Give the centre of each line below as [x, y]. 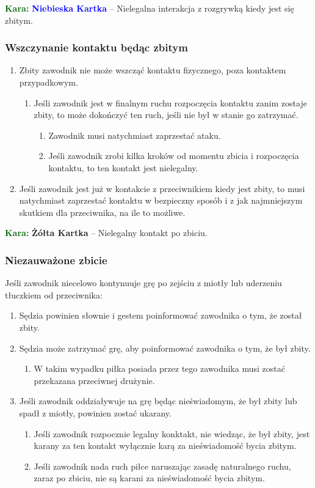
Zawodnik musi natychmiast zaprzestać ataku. [135, 135]
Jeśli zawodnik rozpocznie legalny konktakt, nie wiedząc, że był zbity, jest [172, 433]
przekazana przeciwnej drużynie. [94, 380]
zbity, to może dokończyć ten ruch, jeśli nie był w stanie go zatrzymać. [166, 115]
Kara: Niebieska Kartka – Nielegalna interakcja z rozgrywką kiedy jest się [150, 8]
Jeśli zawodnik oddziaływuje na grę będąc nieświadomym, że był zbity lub [158, 401]
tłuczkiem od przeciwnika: [54, 294]
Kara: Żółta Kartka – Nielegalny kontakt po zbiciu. [106, 233]
